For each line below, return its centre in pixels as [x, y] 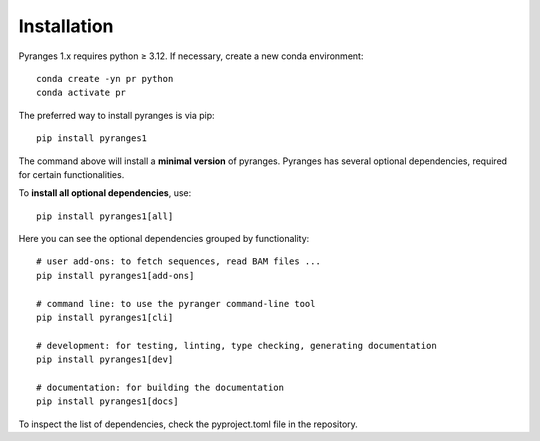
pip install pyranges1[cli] [105, 318]
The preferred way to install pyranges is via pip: [116, 115]
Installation [66, 26]
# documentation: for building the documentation [160, 387]
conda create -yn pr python [105, 78]
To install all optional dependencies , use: [105, 193]
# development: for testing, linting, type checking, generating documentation [236, 345]
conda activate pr [81, 93]
